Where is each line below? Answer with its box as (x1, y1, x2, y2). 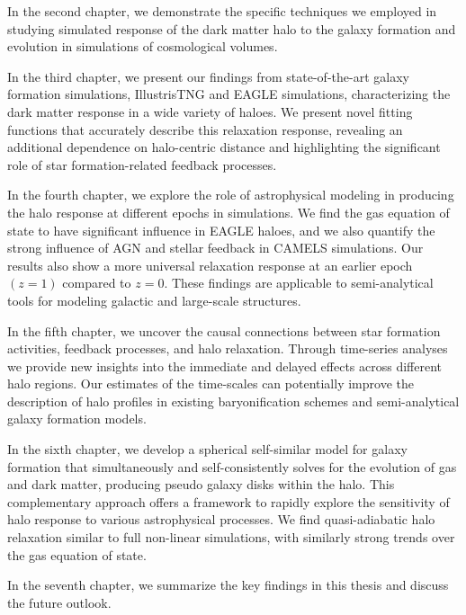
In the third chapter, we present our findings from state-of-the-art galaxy (7, 67, 409, 85)
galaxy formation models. (7, 409, 147, 428)
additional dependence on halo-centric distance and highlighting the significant (7, 138, 441, 156)
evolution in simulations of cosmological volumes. (7, 37, 278, 56)
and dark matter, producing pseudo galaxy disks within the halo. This (7, 475, 395, 494)
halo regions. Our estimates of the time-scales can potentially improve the (7, 374, 414, 393)
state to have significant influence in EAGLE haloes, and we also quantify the (7, 220, 435, 239)
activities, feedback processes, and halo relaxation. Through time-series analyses (7, 339, 448, 358)
